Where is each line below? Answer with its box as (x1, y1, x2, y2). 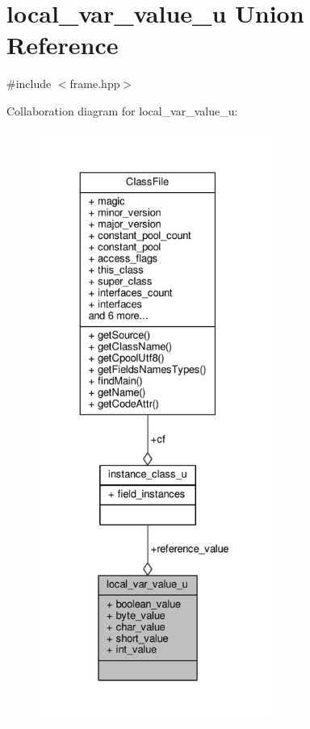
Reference (6, 28, 119, 61)
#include (6, 75, 52, 92)
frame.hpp (69, 75, 120, 92)
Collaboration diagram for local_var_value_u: (6, 102, 238, 119)
